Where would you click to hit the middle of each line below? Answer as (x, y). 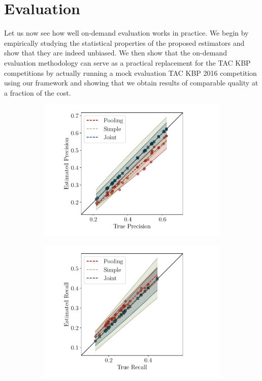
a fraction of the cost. (38, 92)
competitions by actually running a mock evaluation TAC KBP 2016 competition (130, 72)
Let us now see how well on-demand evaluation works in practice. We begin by (126, 33)
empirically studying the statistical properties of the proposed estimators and (124, 42)
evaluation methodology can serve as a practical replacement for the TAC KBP (127, 62)
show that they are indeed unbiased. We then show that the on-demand (116, 53)
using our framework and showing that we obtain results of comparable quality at (131, 83)
